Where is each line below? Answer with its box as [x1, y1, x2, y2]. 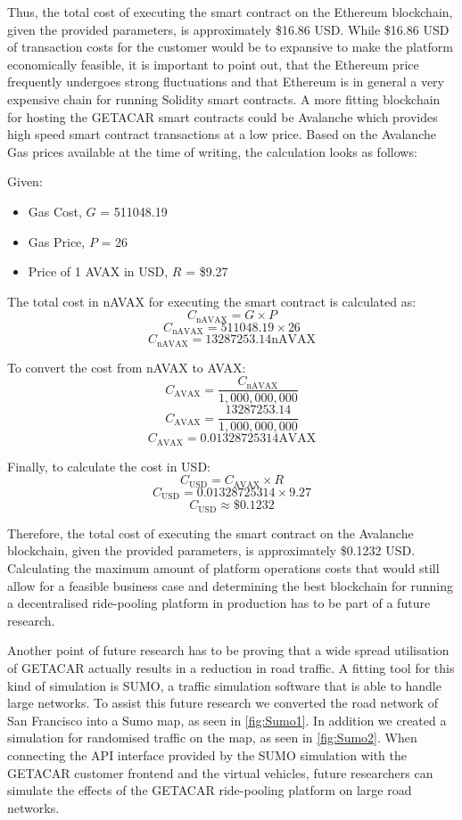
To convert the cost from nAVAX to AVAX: [7, 357, 246, 376]
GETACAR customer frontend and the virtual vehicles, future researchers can [7, 763, 433, 782]
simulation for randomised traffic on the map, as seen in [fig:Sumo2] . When [7, 728, 417, 747]
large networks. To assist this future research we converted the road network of [7, 693, 438, 712]
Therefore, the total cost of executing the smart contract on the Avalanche [7, 523, 414, 542]
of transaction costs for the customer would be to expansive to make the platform [7, 37, 453, 56]
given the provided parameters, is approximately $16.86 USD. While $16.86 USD [7, 20, 450, 38]
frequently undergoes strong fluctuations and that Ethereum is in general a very [7, 72, 444, 91]
